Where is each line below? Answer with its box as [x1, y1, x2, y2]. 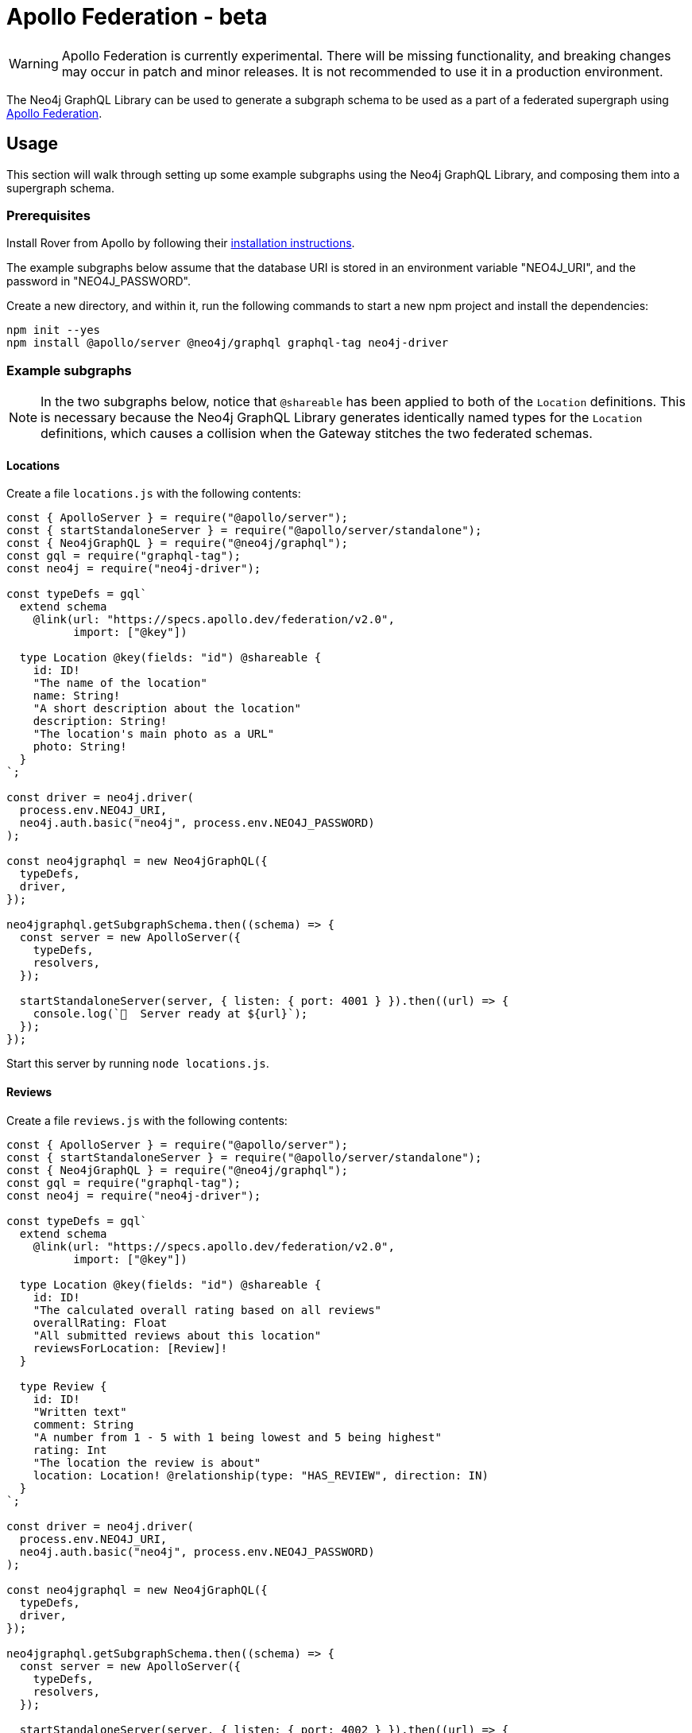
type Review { [19, 1379, 107, 1393]
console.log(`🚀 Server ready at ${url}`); [33, 1007, 308, 1021]
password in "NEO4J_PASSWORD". [6, 274, 191, 289]
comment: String [33, 1417, 134, 1431]
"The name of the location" [33, 677, 207, 690]
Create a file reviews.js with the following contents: [6, 1113, 288, 1127]
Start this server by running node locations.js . [6, 1056, 269, 1071]
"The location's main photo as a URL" [33, 727, 275, 741]
